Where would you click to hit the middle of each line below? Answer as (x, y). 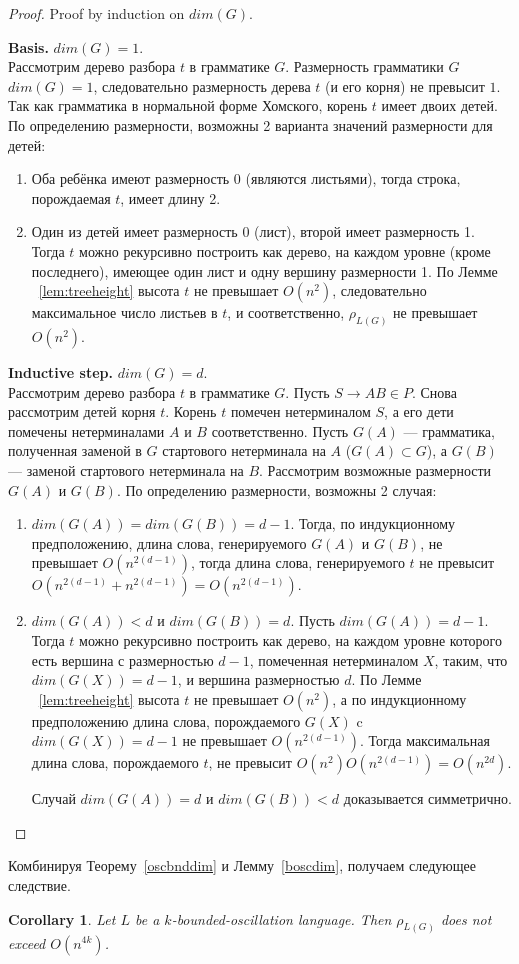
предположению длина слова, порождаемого (166, 720)
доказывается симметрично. (427, 798)
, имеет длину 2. (170, 197)
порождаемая (71, 197)
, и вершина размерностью (258, 679)
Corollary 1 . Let (62, 918)
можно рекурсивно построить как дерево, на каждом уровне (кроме (285, 250)
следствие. (39, 885)
